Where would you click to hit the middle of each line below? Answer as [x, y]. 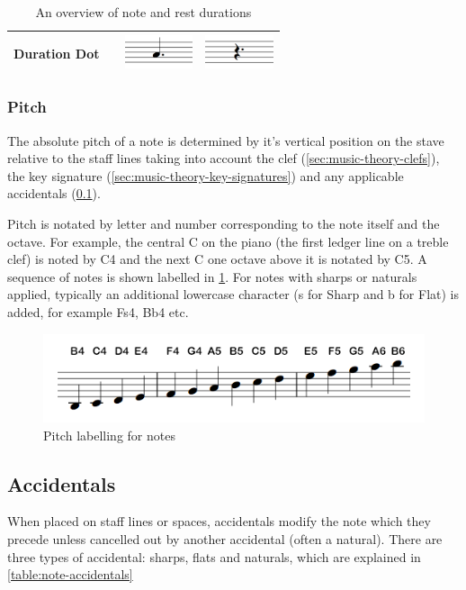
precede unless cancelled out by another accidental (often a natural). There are [225, 538]
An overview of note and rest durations [143, 12]
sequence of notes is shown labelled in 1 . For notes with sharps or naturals [212, 276]
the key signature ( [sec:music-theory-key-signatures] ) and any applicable [206, 175]
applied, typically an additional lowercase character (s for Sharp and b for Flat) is [233, 294]
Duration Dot [57, 53]
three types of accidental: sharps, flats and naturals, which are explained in [214, 556]
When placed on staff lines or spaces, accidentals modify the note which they [219, 521]
